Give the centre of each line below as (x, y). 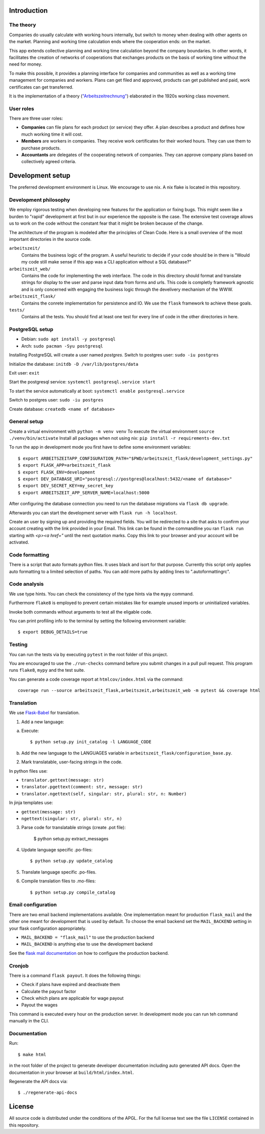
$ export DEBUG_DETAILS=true (53, 632)
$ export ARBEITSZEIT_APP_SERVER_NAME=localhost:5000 (84, 493)
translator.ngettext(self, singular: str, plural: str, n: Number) (104, 794)
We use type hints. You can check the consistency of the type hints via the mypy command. (101, 594)
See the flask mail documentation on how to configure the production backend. (89, 953)
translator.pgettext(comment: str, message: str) (82, 787)
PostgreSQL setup (31, 330)
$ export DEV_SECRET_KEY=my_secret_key (66, 486)
